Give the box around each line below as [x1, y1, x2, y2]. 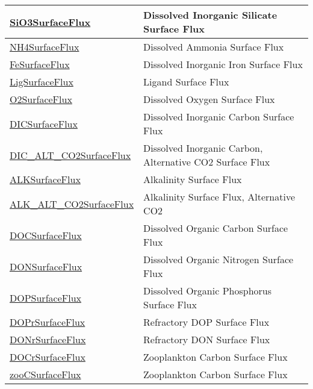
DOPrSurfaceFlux [10, 315, 85, 329]
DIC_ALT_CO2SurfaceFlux [10, 148, 131, 162]
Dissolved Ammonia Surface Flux [143, 40, 284, 54]
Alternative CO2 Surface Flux [143, 155, 270, 169]
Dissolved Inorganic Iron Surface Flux [143, 57, 303, 71]
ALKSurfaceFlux [10, 172, 81, 186]
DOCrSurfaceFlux [10, 350, 85, 364]
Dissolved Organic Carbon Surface [143, 221, 288, 235]
